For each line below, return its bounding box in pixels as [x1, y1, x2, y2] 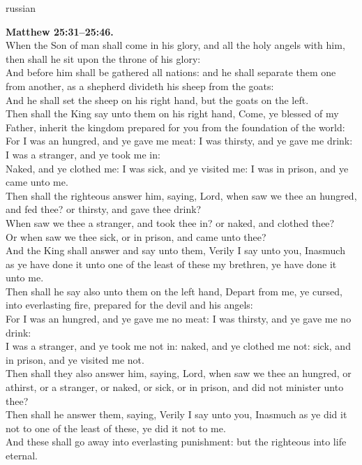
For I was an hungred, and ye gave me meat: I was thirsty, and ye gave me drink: [6, 133, 353, 148]
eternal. [6, 448, 38, 462]
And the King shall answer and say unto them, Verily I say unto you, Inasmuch [6, 243, 345, 258]
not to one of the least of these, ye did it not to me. [6, 420, 226, 435]
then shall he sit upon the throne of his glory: [6, 51, 201, 66]
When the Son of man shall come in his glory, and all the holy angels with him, [6, 38, 345, 52]
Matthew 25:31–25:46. [6, 24, 114, 38]
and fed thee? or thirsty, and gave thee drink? [6, 202, 202, 216]
